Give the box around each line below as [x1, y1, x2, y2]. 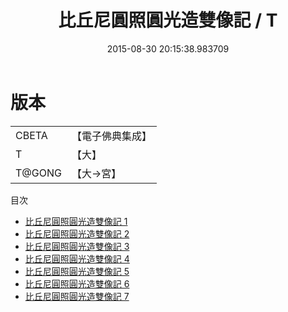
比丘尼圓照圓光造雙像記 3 [24, 240, 130, 252]
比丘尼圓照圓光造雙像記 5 [24, 265, 130, 277]
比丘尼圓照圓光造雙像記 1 [24, 215, 128, 227]
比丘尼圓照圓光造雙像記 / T [58, 9, 278, 32]
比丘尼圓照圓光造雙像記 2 [24, 227, 130, 240]
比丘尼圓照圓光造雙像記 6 [24, 277, 130, 290]
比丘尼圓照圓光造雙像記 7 [24, 290, 130, 302]
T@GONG [15, 166, 62, 180]
